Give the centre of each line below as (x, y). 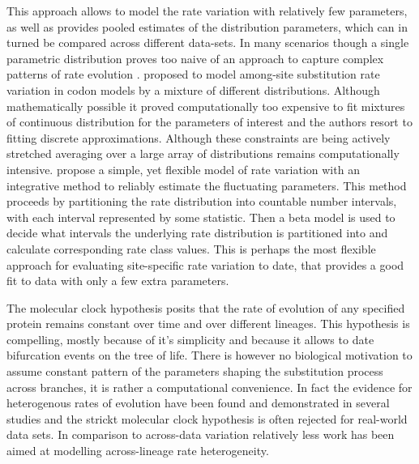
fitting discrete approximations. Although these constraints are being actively (199, 137)
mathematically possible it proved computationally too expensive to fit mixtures (206, 106)
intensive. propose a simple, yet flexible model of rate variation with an (183, 169)
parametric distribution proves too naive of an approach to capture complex (195, 58)
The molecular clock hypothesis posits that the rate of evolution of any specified (206, 307)
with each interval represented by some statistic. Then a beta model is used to (201, 217)
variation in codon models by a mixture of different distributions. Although (193, 89)
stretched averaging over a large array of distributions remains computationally (203, 153)
